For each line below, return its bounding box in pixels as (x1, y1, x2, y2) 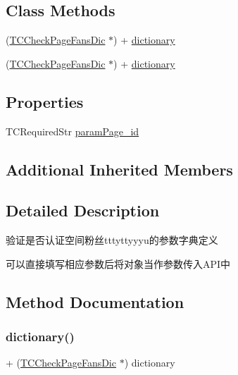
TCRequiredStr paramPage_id (6, 123, 139, 138)
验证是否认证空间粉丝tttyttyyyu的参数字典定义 (6, 233, 218, 247)
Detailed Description (6, 199, 160, 221)
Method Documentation (6, 290, 184, 312)
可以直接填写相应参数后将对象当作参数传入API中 (6, 256, 231, 271)
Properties (6, 90, 84, 112)
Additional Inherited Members (6, 158, 233, 180)
